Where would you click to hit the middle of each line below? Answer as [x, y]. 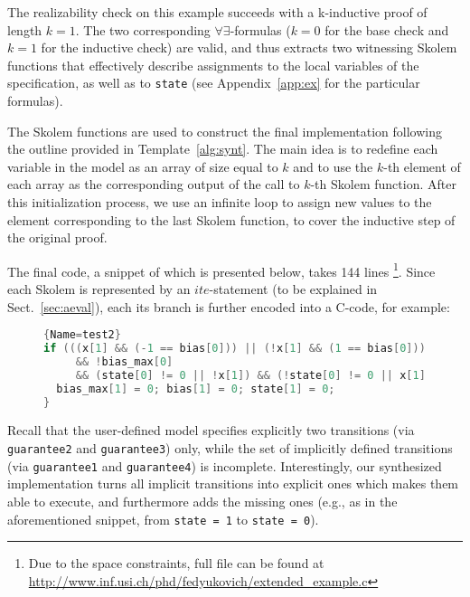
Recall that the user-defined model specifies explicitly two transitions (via [211, 430]
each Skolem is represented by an [99, 289]
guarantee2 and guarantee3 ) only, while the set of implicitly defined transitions [230, 448]
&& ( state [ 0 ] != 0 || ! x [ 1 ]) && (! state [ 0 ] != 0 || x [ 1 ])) [257, 375]
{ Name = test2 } [82, 335]
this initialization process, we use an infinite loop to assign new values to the [220, 202]
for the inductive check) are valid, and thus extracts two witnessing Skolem [249, 47]
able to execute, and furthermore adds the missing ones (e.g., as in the [202, 501]
